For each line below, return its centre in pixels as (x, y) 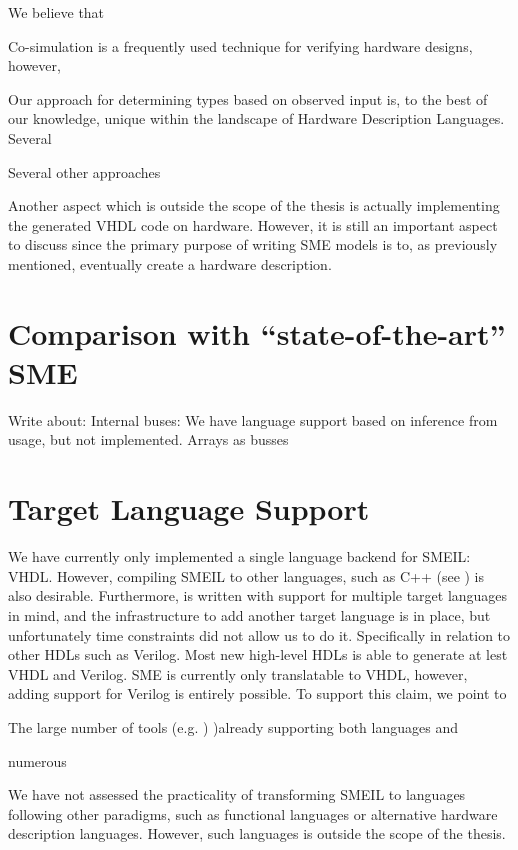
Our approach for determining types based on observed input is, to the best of (248, 98)
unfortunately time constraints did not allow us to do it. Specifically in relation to (259, 634)
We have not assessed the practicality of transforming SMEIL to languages (237, 794)
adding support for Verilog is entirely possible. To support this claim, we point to (257, 693)
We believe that (56, 12)
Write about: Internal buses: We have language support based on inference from (253, 419)
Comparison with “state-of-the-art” (257, 332)
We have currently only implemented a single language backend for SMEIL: (239, 556)
